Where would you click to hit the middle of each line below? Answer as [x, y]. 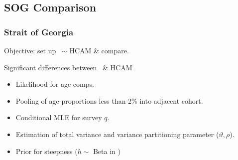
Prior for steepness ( [47, 151]
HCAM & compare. [99, 50]
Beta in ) [107, 151]
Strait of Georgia [39, 32]
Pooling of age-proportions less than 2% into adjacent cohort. [109, 100]
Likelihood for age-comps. [55, 84]
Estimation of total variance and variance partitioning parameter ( [117, 134]
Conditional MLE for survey [59, 117]
